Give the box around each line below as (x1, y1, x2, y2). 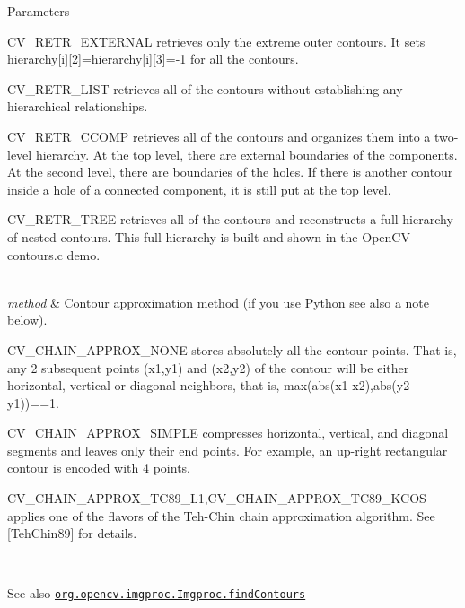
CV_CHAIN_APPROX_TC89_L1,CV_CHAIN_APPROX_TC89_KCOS (7, 489, 426, 508)
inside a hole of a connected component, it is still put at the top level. (7, 179, 391, 198)
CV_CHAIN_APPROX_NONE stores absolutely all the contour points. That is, (7, 340, 457, 359)
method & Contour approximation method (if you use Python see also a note (7, 292, 430, 311)
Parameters (7, 2, 70, 20)
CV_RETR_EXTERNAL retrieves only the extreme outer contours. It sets (7, 31, 426, 50)
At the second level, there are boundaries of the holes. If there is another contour (7, 162, 453, 181)
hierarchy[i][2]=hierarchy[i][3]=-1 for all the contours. (7, 49, 299, 68)
